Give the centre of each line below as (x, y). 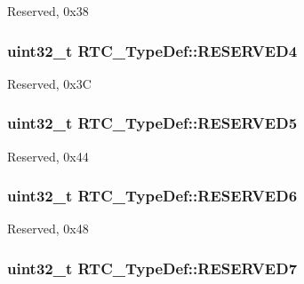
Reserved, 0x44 (48, 156)
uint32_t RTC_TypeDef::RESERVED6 (152, 196)
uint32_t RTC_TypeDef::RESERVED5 (152, 123)
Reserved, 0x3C (49, 83)
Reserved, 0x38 (48, 11)
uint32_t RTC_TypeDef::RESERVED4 (152, 50)
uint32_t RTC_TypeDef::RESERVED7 (152, 268)
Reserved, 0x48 (48, 229)
